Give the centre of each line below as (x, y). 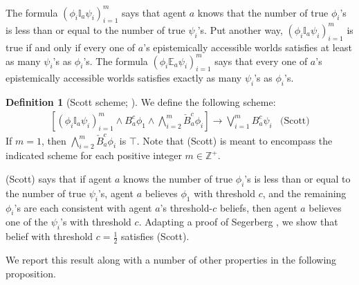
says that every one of (261, 61)
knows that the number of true (263, 12)
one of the (27, 222)
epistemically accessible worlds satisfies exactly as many (124, 78)
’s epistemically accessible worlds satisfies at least (248, 47)
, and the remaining (304, 193)
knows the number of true (178, 179)
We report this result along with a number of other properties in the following (171, 260)
